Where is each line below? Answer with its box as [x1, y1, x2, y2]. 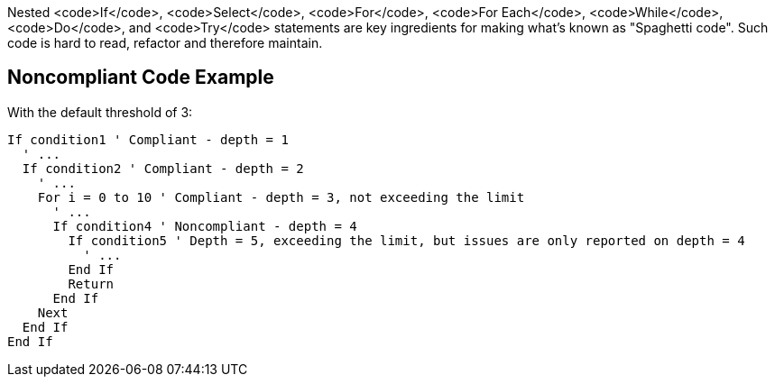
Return [68, 276, 115, 291]
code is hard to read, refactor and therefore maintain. [7, 35, 323, 50]
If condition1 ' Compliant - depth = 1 [7, 132, 289, 147]
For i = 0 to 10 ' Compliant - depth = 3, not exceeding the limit [37, 189, 525, 205]
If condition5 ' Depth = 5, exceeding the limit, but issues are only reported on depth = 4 [68, 233, 745, 248]
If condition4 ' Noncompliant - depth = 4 [52, 218, 357, 233]
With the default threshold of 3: [7, 104, 193, 120]
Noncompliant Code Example [7, 66, 274, 89]
